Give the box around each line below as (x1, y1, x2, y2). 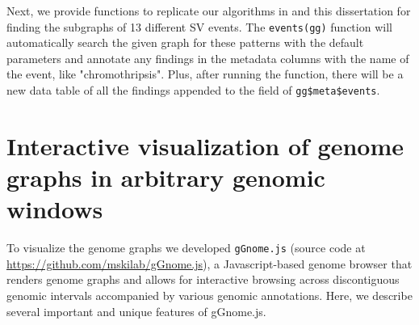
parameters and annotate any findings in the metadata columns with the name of (6, 49, 409, 66)
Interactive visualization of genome (6, 129, 404, 162)
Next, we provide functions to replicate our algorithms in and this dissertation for (6, 2, 411, 19)
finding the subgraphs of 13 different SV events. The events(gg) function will (6, 18, 392, 35)
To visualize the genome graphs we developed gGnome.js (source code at (6, 239, 366, 256)
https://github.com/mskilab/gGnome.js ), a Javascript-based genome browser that (6, 255, 413, 272)
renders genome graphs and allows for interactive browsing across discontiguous (6, 271, 400, 288)
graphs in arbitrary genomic (6, 161, 325, 194)
